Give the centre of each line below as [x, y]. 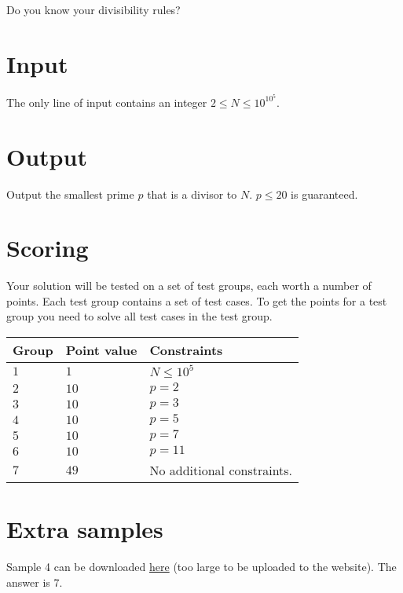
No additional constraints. [221, 470]
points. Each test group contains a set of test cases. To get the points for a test [197, 300]
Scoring [48, 248]
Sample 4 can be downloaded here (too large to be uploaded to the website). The [201, 567]
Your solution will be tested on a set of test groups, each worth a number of [189, 286]
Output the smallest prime [70, 194]
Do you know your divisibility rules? [93, 9]
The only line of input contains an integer [107, 102]
